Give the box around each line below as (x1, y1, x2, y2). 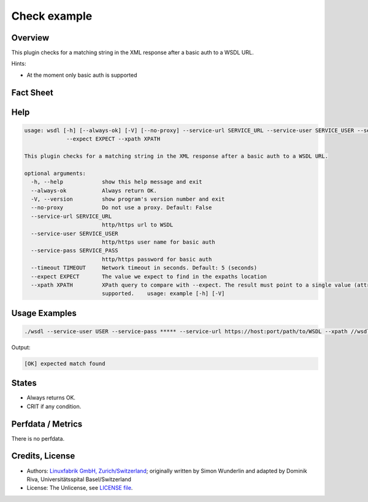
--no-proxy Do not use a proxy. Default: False (31, 204, 212, 211)
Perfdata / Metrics (11, 419, 83, 429)
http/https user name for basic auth (101, 238, 215, 245)
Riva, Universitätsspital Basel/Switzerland (26, 476, 132, 483)
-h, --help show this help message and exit (31, 179, 202, 185)
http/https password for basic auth (101, 255, 212, 263)
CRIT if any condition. (26, 403, 82, 410)
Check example (11, 9, 93, 23)
